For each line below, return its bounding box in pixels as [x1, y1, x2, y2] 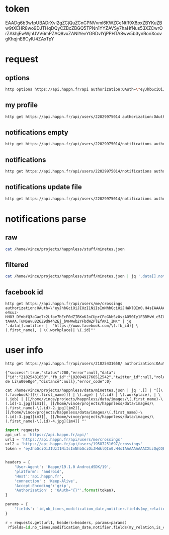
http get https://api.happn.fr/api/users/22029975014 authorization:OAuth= [5, 114, 167, 119]
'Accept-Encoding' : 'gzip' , [14, 483, 71, 488]
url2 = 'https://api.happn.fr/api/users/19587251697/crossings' [5, 442, 143, 447]
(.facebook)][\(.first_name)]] [5, 392, 71, 397]
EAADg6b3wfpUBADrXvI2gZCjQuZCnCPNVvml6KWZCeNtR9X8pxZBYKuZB [5, 20, 162, 26]
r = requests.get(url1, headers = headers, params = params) [5, 520, 127, 525]
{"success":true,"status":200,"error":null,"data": [5, 370, 116, 375]
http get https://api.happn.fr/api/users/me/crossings [5, 301, 123, 306]
